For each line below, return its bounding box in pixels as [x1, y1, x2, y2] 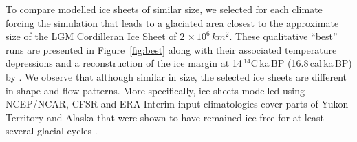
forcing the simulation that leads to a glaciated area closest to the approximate [6, 15, 339, 30]
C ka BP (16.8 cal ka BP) [250, 56, 352, 70]
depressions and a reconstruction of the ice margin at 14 [6, 56, 242, 70]
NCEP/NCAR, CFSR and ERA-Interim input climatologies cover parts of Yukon [6, 97, 349, 111]
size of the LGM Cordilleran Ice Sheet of [6, 29, 177, 43]
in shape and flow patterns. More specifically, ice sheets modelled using [6, 83, 305, 97]
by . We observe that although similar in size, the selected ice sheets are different [6, 69, 347, 83]
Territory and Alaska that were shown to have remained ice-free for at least [6, 110, 324, 124]
